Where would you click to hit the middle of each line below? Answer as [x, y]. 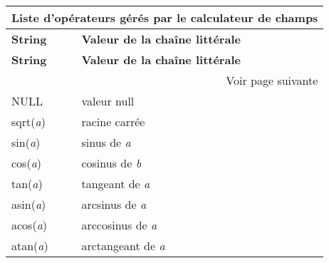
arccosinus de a [119, 225]
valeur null [108, 101]
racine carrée [113, 122]
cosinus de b [111, 163]
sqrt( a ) [28, 122]
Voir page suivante [272, 80]
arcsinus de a [114, 204]
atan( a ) [30, 246]
